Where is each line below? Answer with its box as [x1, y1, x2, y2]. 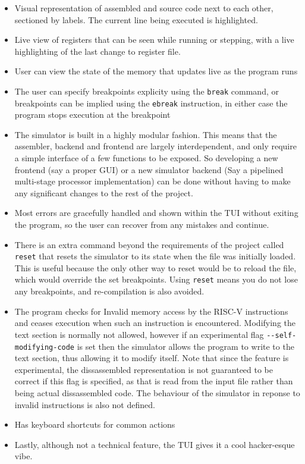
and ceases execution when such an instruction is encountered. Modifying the [14, 316, 295, 329]
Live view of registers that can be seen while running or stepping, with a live [14, 33, 294, 46]
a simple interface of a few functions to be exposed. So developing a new [14, 152, 278, 164]
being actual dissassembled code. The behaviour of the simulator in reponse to [14, 387, 300, 399]
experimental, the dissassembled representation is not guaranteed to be [14, 363, 273, 375]
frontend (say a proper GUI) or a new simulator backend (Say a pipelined [14, 163, 284, 175]
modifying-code [14, 343, 75, 352]
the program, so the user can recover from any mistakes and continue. [14, 218, 269, 231]
